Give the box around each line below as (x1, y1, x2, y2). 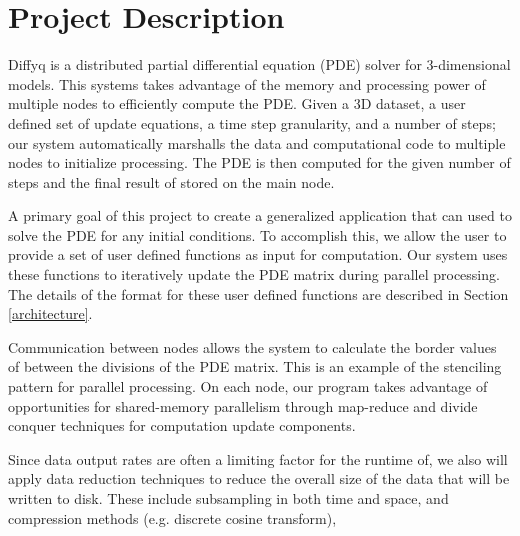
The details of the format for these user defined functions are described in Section (8, 283, 509, 304)
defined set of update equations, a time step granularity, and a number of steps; (8, 112, 496, 133)
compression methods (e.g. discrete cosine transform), (8, 507, 337, 528)
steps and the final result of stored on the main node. (8, 171, 335, 192)
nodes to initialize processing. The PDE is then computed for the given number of (8, 152, 511, 173)
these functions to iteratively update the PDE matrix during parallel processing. (8, 264, 500, 285)
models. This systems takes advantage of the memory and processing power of (8, 73, 486, 94)
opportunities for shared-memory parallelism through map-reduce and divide (8, 395, 478, 416)
